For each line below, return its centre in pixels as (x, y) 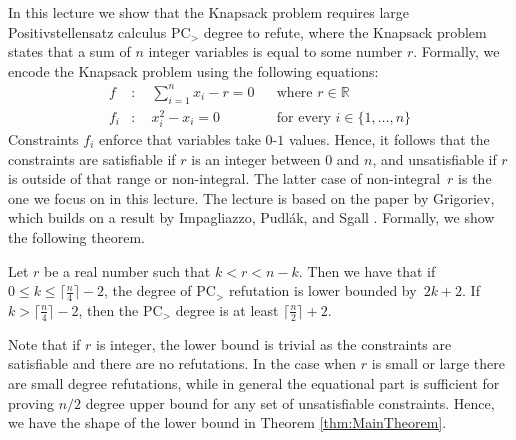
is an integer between (256, 158)
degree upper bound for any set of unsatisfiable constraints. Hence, (290, 402)
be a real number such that (127, 270)
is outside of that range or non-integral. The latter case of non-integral (224, 178)
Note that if (44, 343)
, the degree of (148, 290)
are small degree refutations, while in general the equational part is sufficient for (254, 382)
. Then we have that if (367, 270)
